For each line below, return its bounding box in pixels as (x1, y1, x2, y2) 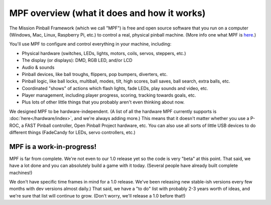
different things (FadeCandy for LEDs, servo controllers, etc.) (9, 129, 135, 135)
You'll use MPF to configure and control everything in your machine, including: (9, 41, 172, 47)
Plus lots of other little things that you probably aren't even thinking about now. (22, 99, 185, 105)
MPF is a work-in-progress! (9, 142, 97, 151)
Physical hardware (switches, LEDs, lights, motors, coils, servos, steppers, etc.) (22, 50, 186, 56)
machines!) (9, 169, 33, 175)
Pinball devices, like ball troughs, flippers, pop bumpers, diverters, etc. (22, 71, 168, 77)
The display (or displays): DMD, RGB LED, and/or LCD (22, 57, 132, 63)
